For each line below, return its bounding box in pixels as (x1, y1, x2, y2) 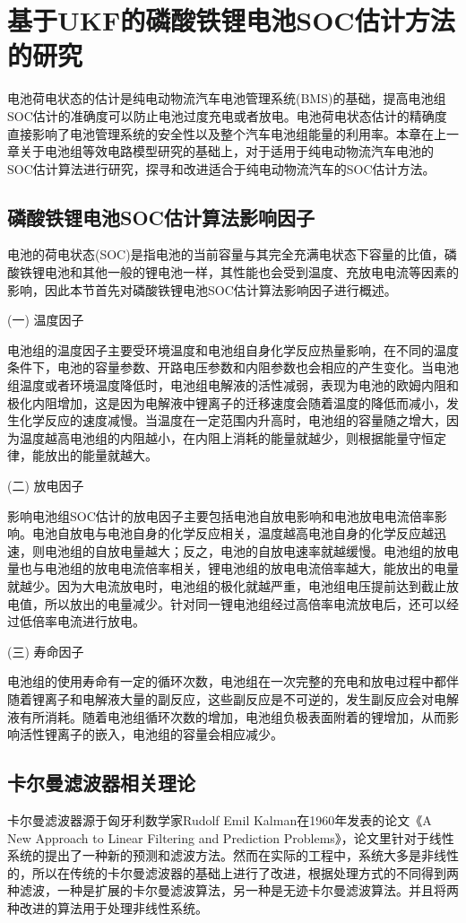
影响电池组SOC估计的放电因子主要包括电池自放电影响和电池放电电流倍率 (7, 506, 435, 525)
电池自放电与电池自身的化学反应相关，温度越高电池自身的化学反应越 (31, 524, 434, 543)
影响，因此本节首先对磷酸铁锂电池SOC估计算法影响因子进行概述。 (7, 280, 397, 299)
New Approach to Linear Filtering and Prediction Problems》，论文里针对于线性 (7, 828, 454, 847)
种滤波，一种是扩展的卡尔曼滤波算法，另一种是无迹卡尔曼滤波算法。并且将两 (7, 881, 459, 900)
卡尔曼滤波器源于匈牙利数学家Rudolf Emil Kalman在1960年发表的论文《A (7, 810, 432, 829)
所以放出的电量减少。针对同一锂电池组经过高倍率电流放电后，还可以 (44, 594, 446, 613)
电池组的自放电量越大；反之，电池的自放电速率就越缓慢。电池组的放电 (44, 541, 459, 560)
